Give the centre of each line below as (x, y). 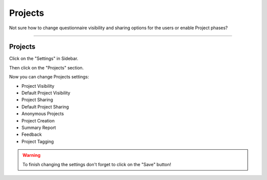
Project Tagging (38, 141)
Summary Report (39, 127)
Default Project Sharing (45, 107)
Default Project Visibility (46, 93)
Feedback (32, 134)
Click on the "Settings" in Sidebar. (44, 59)
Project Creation (38, 120)
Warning (31, 155)
